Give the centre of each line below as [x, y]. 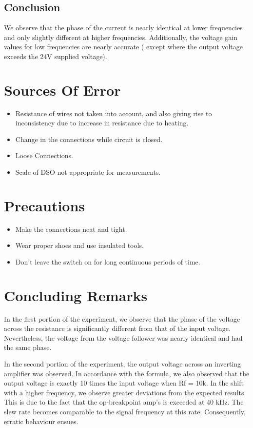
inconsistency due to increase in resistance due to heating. [102, 123]
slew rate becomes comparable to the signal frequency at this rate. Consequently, [125, 412]
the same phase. [28, 347]
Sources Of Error [62, 90]
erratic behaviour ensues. [41, 421]
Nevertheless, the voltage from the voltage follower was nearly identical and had [123, 337]
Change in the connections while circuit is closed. [89, 139]
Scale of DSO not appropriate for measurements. [88, 172]
